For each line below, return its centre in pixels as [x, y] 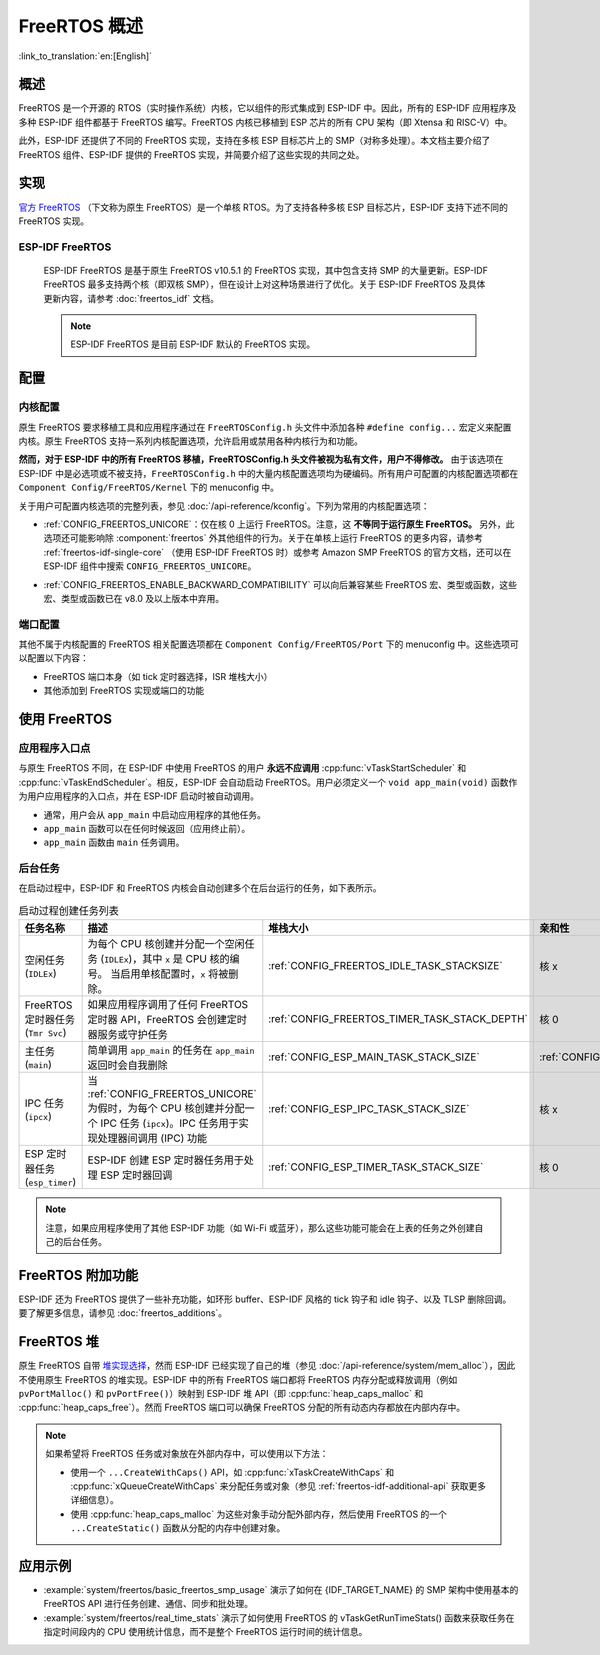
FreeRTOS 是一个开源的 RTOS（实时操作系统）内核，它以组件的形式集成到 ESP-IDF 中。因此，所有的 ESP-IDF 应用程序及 [267, 108]
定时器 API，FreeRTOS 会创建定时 [167, 1020]
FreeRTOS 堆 [59, 1341]
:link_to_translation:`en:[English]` [85, 56]
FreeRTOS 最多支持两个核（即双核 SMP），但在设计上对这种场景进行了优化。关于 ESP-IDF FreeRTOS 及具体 [264, 284]
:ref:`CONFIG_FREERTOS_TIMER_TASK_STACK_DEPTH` [398, 1019]
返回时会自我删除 [128, 1065]
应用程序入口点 [54, 748]
